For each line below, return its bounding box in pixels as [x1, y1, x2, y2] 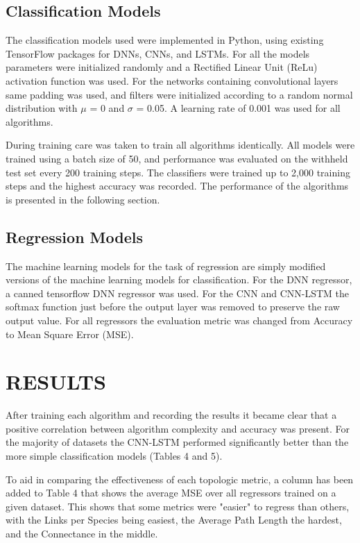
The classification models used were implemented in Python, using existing [6, 33, 324, 47]
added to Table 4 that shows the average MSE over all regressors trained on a [6, 485, 336, 500]
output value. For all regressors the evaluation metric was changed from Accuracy [6, 312, 353, 327]
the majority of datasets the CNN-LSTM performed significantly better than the [6, 435, 349, 449]
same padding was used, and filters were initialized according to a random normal [6, 87, 353, 101]
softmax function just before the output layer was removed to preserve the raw [6, 299, 340, 314]
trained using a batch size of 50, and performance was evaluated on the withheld [6, 151, 348, 165]
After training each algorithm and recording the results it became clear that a [6, 408, 337, 422]
